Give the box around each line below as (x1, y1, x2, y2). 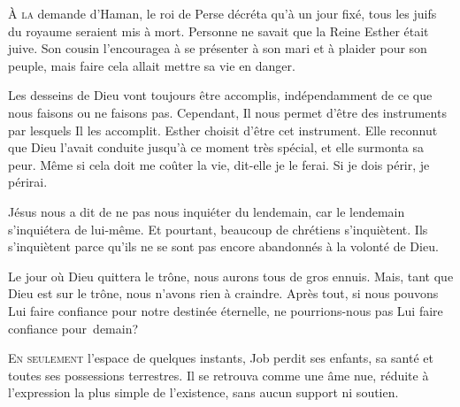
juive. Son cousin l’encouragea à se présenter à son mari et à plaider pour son (8, 39, 427, 58)
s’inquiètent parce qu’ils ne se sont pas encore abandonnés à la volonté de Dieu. (8, 237, 439, 256)
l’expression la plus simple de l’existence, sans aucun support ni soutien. (8, 383, 399, 402)
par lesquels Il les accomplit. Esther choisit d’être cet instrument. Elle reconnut (8, 120, 438, 139)
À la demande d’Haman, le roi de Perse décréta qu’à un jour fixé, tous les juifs (8, 4, 437, 22)
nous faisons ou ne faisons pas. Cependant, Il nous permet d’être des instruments (8, 103, 447, 121)
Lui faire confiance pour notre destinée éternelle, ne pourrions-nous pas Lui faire (8, 301, 443, 319)
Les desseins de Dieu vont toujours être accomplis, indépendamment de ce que (8, 86, 433, 104)
